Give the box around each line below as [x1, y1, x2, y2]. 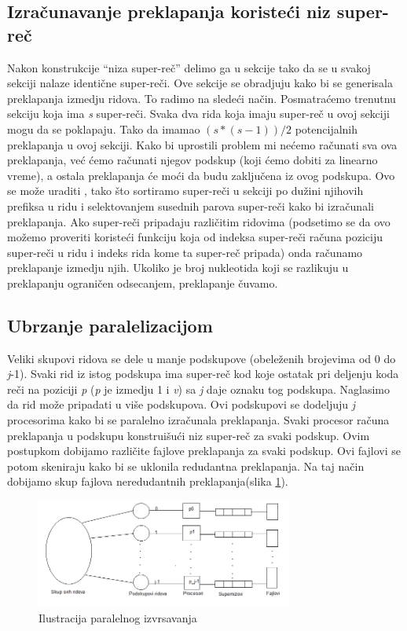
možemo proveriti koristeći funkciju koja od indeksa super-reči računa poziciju [7, 229, 383, 245]
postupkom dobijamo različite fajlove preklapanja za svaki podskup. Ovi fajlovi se [7, 442, 401, 459]
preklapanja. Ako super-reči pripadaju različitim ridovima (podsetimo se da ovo [7, 213, 390, 229]
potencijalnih [295, 120, 358, 137]
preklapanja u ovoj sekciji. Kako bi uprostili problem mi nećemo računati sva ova [7, 136, 398, 152]
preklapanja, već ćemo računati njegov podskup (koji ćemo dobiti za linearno [7, 152, 378, 168]
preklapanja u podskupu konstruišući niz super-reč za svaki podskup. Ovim [7, 427, 370, 443]
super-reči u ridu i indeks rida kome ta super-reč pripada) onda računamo [7, 244, 363, 260]
